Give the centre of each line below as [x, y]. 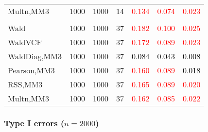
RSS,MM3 [25, 84]
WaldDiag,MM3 [35, 56]
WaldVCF [25, 42]
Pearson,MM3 [31, 70]
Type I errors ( [34, 123]
